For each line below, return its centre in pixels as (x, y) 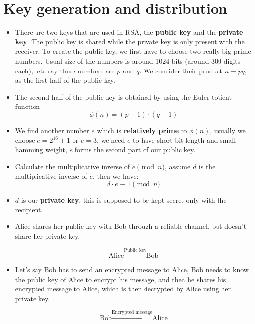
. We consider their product (181, 70)
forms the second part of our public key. (135, 150)
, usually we (228, 130)
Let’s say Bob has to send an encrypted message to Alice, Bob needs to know (132, 270)
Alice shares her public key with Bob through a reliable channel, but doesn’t (131, 226)
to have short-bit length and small (184, 140)
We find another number (52, 130)
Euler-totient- (214, 96)
